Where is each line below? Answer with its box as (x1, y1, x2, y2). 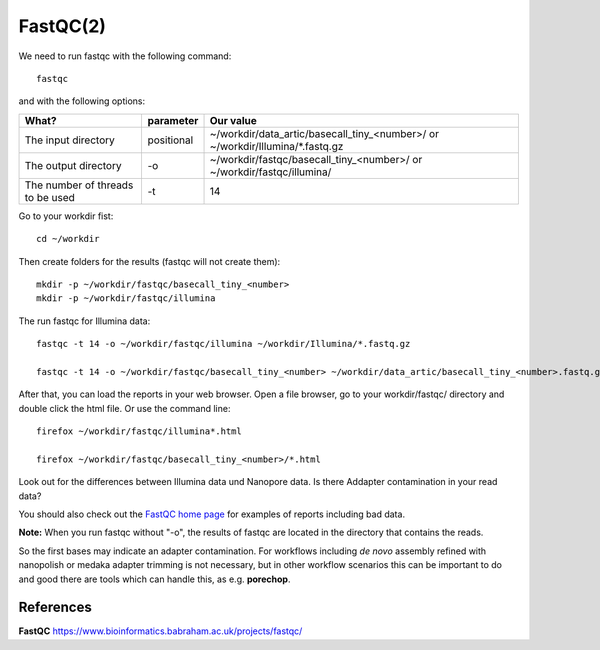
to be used (24, 190, 75, 204)
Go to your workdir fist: (18, 210, 114, 222)
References (18, 599, 92, 616)
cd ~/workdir (36, 233, 100, 245)
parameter (147, 113, 199, 127)
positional (147, 133, 194, 147)
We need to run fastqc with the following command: (18, 50, 232, 62)
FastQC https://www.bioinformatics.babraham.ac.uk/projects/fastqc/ (18, 625, 303, 637)
